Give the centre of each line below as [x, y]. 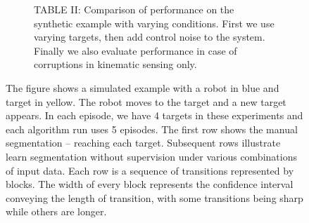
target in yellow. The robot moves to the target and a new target [146, 101]
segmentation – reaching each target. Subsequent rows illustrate [143, 143]
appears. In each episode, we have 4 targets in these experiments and [154, 115]
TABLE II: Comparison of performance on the [134, 9]
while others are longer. [56, 211]
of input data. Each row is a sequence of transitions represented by [150, 170]
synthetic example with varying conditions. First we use [154, 23]
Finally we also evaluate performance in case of [135, 50]
